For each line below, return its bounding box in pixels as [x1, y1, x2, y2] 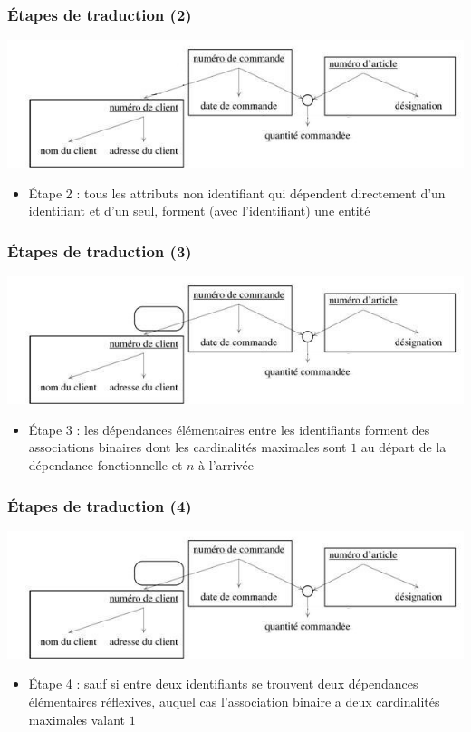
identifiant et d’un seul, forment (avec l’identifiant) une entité [28, 201, 370, 220]
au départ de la [360, 438, 447, 457]
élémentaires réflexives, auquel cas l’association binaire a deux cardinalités [28, 692, 440, 711]
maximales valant [28, 709, 126, 728]
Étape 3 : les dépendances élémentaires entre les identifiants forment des [28, 419, 430, 438]
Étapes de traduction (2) [7, 3, 192, 25]
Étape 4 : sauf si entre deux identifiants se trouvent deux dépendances [28, 674, 418, 693]
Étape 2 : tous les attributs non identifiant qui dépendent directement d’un [28, 183, 446, 202]
